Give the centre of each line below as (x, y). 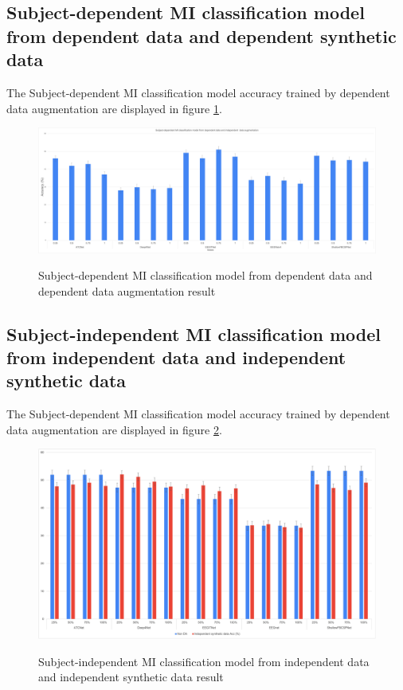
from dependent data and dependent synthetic (201, 35)
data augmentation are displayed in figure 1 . (114, 108)
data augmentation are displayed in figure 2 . (114, 429)
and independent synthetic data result (131, 677)
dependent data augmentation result (127, 290)
